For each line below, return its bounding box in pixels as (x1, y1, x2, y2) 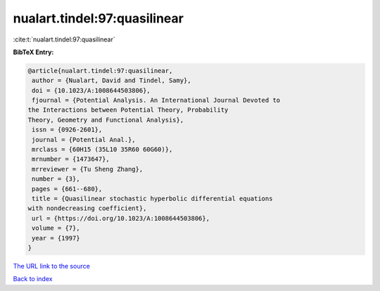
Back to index (13, 275, 53, 283)
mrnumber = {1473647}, (32, 155, 110, 163)
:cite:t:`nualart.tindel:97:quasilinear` (13, 35, 115, 44)
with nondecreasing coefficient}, (27, 205, 147, 212)
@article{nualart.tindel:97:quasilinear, (27, 67, 173, 75)
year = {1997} (32, 234, 80, 242)
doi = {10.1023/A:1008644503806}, (32, 86, 151, 94)
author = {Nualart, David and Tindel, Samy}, (32, 77, 191, 84)
